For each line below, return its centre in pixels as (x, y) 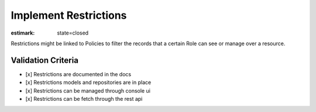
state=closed (73, 33)
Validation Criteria (45, 60)
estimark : (23, 33)
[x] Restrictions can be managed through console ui (88, 90)
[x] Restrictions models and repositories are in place (88, 83)
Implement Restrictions (69, 15)
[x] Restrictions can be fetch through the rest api (84, 99)
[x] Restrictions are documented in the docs (78, 74)
